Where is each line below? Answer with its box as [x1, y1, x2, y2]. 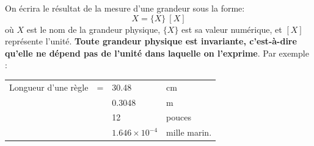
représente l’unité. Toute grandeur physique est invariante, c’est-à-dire [5, 35, 297, 47]
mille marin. [166, 126, 212, 139]
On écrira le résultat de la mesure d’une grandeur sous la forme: [5, 2, 245, 14]
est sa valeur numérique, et [181, 23, 282, 35]
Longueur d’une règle [9, 80, 89, 93]
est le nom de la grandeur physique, [26, 23, 161, 35]
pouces [166, 111, 192, 123]
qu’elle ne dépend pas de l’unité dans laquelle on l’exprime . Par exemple [5, 46, 309, 59]
